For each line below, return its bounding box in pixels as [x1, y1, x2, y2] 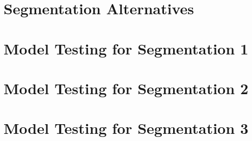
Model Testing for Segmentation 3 [4, 118, 248, 138]
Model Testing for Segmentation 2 [4, 77, 248, 98]
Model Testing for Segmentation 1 [4, 38, 248, 59]
